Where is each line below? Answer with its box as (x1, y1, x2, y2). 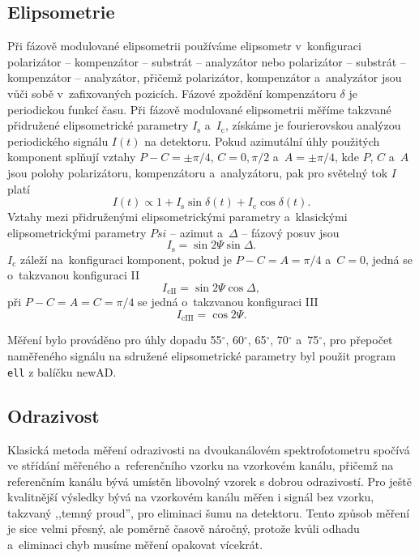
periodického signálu (7, 132, 109, 149)
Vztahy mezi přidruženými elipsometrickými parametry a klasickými (7, 208, 348, 225)
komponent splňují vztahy (7, 148, 136, 165)
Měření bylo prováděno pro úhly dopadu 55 (7, 331, 222, 348)
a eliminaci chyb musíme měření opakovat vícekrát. (7, 536, 263, 553)
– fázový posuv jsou (242, 224, 340, 241)
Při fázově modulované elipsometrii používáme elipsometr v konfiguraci (7, 37, 361, 54)
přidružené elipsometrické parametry (7, 117, 189, 134)
